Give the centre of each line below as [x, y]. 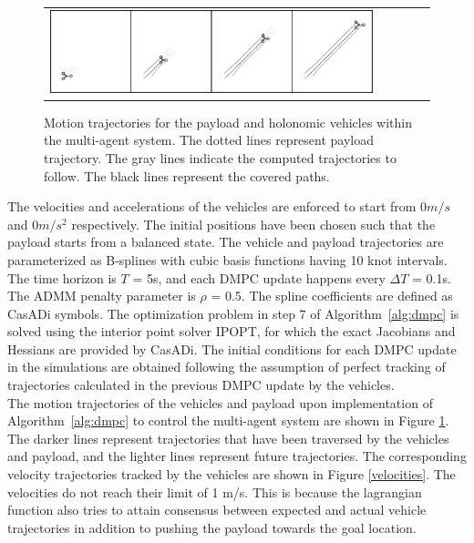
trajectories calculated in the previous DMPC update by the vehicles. [201, 385]
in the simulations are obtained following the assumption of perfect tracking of [227, 367]
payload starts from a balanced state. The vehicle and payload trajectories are [226, 242]
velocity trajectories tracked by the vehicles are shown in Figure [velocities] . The [232, 474]
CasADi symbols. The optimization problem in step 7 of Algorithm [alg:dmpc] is [233, 313]
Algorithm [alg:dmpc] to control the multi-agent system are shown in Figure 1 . [228, 420]
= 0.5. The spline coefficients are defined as [332, 296]
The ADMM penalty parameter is [102, 296]
